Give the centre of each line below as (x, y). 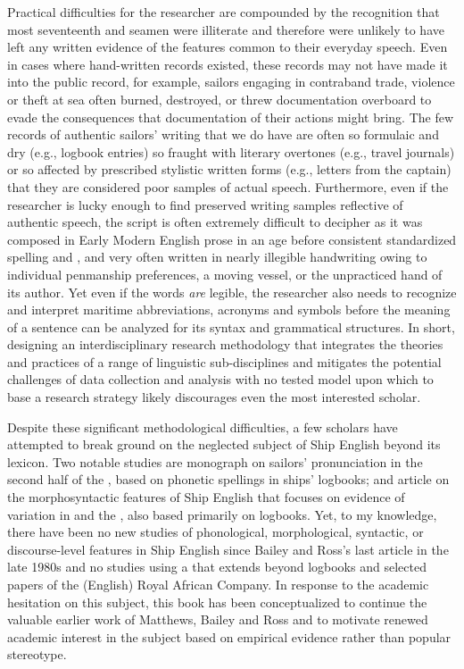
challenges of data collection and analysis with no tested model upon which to (220, 379)
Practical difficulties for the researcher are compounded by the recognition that (224, 12)
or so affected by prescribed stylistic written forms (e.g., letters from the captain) (229, 169)
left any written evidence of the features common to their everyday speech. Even (228, 47)
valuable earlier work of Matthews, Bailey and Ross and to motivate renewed (218, 619)
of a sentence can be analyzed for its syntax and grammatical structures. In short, (231, 326)
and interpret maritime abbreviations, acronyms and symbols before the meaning (229, 309)
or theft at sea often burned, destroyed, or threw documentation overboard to (220, 99)
